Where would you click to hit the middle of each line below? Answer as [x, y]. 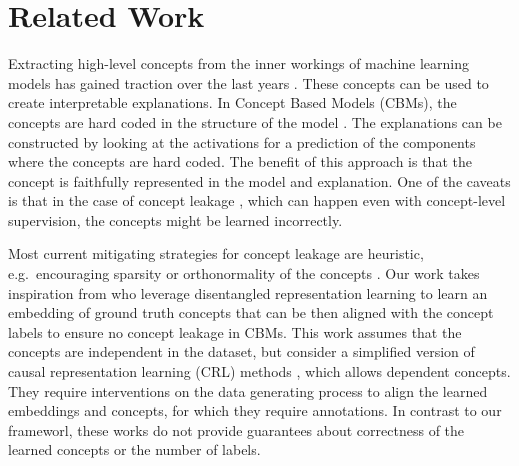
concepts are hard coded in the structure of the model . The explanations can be [255, 121]
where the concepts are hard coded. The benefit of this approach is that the [240, 161]
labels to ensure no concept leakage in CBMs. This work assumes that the [235, 331]
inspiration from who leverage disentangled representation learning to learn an [248, 292]
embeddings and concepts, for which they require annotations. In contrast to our [255, 410]
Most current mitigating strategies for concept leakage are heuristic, [216, 253]
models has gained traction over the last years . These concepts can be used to [248, 82]
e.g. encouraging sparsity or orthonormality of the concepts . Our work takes [244, 273]
